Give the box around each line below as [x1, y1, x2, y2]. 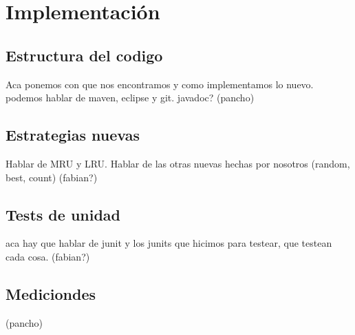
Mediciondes [6, 283, 96, 304]
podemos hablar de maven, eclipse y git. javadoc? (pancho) [6, 90, 255, 105]
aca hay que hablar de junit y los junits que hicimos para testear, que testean [6, 236, 332, 250]
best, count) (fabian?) [6, 170, 98, 184]
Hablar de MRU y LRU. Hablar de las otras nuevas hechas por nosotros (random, [6, 156, 350, 170]
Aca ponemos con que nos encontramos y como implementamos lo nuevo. [6, 77, 314, 91]
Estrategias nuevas [6, 124, 140, 145]
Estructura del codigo [6, 44, 163, 65]
